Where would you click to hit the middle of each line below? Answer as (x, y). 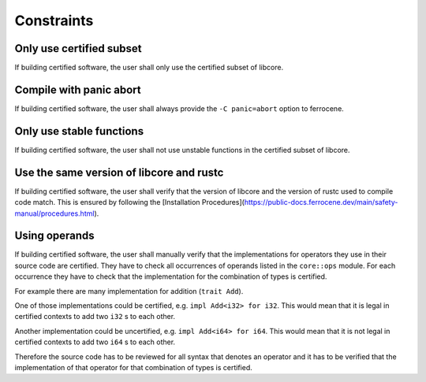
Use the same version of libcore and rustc (119, 172)
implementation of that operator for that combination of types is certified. (133, 367)
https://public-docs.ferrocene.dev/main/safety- (321, 202)
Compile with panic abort (78, 89)
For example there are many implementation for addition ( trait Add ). (129, 291)
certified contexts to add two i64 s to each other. (95, 342)
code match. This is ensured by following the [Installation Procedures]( (129, 202)
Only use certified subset (78, 48)
